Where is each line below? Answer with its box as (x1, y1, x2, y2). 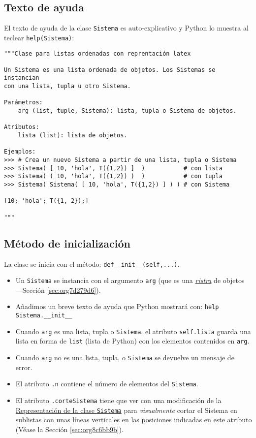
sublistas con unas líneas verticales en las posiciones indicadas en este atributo (15, 414, 252, 425)
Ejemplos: (4, 148, 36, 156)
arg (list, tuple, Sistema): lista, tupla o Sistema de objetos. (18, 107, 237, 115)
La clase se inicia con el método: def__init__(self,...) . (4, 258, 180, 269)
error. (15, 362, 32, 372)
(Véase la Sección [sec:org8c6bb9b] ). (15, 424, 124, 434)
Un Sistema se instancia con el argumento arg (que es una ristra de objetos (15, 275, 245, 285)
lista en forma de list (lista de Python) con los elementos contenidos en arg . (15, 336, 250, 346)
